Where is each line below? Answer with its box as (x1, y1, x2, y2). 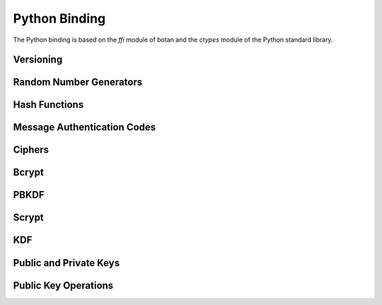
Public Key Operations (13, 280, 114, 292)
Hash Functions (13, 99, 84, 111)
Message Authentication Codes (13, 121, 156, 134)
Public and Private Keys (13, 257, 120, 269)
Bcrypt (13, 166, 44, 178)
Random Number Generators (13, 76, 143, 88)
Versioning (13, 54, 63, 66)
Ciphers (13, 144, 50, 156)
